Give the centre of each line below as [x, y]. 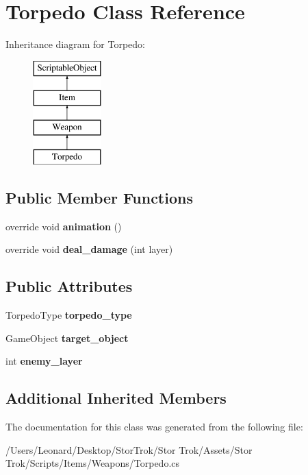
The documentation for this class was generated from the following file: [154, 427]
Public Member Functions [99, 197]
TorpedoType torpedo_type [69, 315]
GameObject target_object [67, 338]
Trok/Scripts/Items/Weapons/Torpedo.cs [93, 463]
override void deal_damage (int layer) [89, 249]
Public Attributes [69, 286]
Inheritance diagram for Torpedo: [75, 44]
